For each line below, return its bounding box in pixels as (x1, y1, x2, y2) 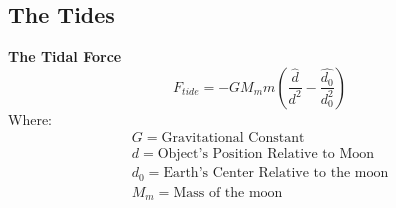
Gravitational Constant (161, 131, 305, 146)
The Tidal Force (8, 46, 122, 67)
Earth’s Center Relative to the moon (163, 166, 389, 181)
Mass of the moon (173, 185, 283, 200)
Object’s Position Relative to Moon (157, 147, 375, 162)
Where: (8, 108, 52, 129)
